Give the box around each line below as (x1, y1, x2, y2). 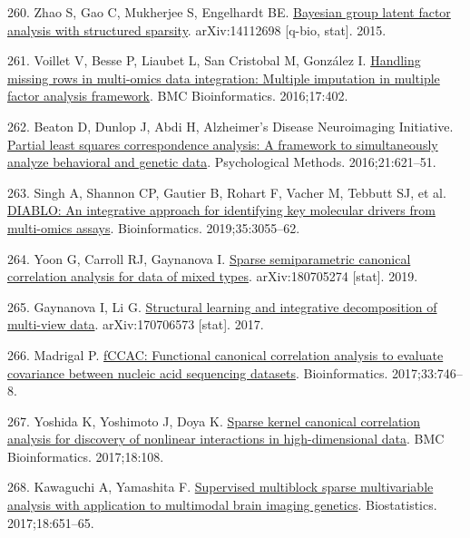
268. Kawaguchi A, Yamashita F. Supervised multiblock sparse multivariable (7, 477, 434, 496)
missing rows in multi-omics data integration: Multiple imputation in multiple (7, 68, 440, 87)
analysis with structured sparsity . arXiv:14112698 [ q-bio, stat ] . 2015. (7, 20, 387, 39)
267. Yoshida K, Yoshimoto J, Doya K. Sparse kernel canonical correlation (7, 411, 421, 430)
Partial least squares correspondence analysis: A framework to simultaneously (7, 134, 438, 153)
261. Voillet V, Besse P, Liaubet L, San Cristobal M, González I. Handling (7, 51, 421, 70)
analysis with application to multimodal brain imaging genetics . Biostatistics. (7, 495, 437, 514)
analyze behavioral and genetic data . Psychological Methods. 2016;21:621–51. (7, 152, 436, 171)
